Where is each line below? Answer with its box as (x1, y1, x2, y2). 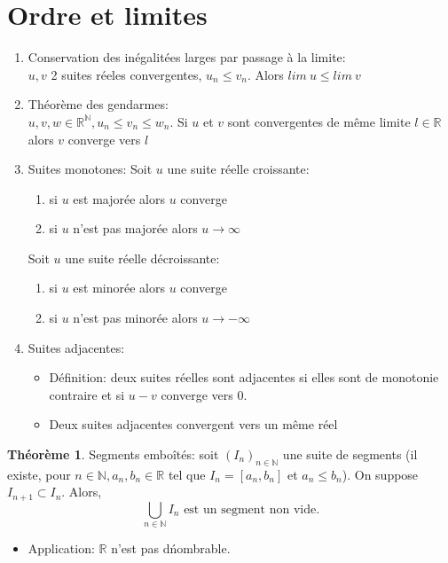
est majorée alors (73, 189, 166, 207)
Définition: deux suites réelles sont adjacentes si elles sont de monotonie (49, 368, 439, 387)
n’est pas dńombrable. (111, 539, 231, 558)
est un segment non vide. (184, 503, 320, 516)
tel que (168, 465, 206, 483)
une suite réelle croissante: (167, 160, 310, 178)
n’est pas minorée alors (73, 309, 198, 327)
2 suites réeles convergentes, (51, 65, 202, 83)
